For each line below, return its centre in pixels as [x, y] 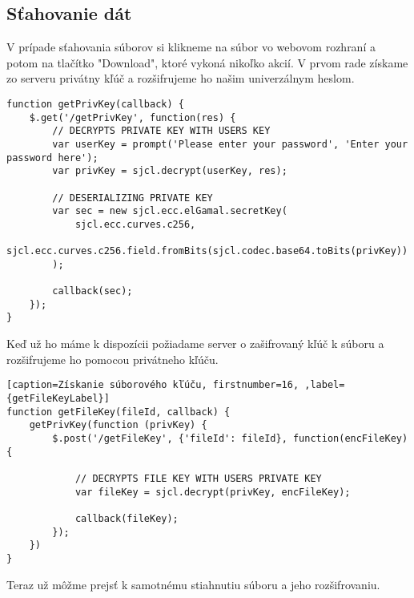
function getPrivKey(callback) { [95, 104]
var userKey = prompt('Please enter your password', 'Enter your [230, 144]
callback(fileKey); [127, 518]
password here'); [52, 158]
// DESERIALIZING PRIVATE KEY [133, 198]
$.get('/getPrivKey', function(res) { [133, 117]
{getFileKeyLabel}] [58, 398]
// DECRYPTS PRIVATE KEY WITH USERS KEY [161, 131]
